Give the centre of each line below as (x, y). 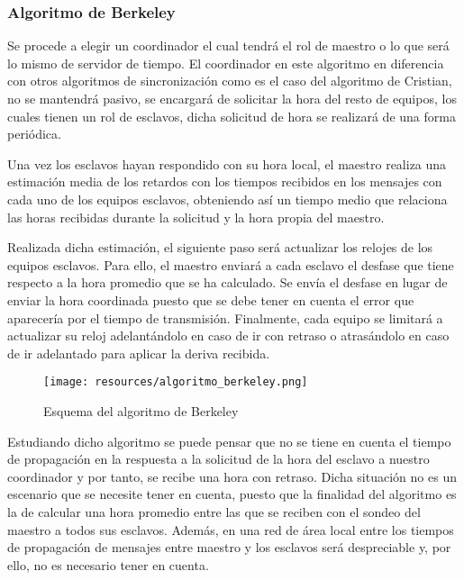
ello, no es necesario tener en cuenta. (108, 564)
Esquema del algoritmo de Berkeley (141, 410)
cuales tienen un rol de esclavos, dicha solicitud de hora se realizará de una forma (232, 116)
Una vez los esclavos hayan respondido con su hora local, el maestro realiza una (227, 163)
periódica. (34, 134)
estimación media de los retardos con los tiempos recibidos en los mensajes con (225, 181)
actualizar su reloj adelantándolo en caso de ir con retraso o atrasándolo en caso (228, 335)
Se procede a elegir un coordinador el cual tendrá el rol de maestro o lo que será (228, 45)
